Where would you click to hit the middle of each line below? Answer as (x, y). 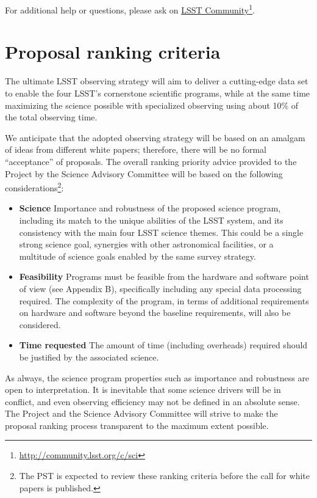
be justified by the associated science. (89, 357)
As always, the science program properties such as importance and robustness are (157, 377)
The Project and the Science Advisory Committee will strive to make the (141, 413)
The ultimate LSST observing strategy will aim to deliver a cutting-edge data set (157, 81)
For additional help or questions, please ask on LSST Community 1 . (130, 9)
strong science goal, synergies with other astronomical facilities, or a (146, 244)
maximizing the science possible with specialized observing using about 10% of (152, 105)
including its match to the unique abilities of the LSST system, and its (151, 220)
